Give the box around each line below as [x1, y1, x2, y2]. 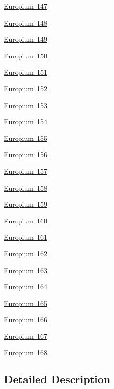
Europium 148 [4, 17, 47, 28]
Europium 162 [4, 248, 47, 258]
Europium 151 [4, 67, 47, 77]
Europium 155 [4, 133, 47, 143]
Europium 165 [4, 298, 47, 308]
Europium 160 [4, 215, 47, 225]
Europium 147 [4, 1, 47, 11]
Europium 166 [4, 314, 47, 325]
